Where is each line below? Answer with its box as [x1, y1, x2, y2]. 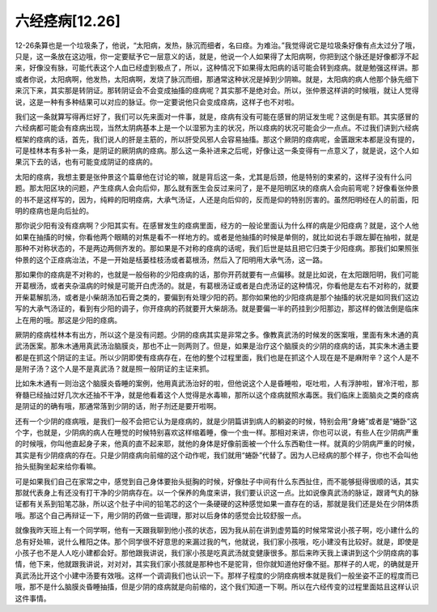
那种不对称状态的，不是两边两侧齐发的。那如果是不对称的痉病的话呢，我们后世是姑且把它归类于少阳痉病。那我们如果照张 [15, 244, 419, 253]
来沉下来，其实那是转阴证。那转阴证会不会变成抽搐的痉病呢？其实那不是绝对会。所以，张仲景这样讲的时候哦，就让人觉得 [15, 86, 419, 96]
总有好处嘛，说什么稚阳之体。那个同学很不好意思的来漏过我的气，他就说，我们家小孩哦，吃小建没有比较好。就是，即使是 [15, 537, 419, 546]
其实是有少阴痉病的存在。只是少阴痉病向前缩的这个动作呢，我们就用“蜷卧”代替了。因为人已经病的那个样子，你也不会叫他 [15, 450, 418, 460]
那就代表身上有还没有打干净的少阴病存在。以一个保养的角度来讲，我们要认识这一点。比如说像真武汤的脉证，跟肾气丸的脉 [15, 488, 419, 497]
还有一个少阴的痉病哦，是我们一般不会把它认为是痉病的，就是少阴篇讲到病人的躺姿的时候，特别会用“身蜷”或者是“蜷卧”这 [15, 416, 418, 426]
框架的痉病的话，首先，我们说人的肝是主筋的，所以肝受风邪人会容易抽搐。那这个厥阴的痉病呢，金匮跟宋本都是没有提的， [15, 134, 419, 144]
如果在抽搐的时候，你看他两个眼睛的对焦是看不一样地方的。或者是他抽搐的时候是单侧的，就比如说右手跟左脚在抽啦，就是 [15, 232, 419, 242]
